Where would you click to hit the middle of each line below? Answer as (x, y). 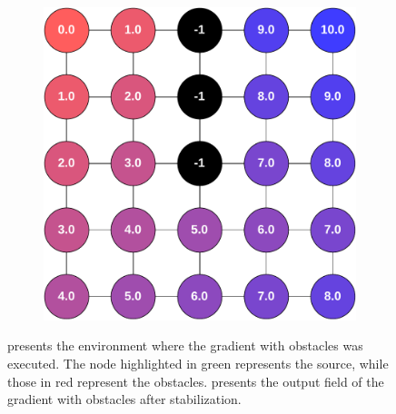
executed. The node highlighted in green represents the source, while (198, 363)
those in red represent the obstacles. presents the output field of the (196, 381)
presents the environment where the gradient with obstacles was (185, 345)
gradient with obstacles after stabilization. (124, 399)
